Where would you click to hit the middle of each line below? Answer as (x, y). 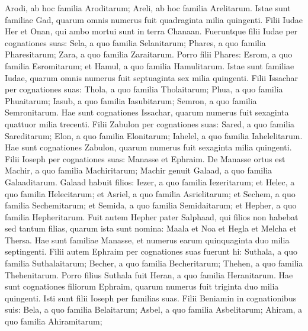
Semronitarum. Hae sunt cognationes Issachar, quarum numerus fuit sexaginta (147, 112)
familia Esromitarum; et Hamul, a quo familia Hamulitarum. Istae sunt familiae (150, 65)
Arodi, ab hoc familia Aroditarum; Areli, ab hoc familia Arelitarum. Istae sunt (148, 8)
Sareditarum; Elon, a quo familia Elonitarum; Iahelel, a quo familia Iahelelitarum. (154, 135)
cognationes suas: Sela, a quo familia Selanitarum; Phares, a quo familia (135, 42)
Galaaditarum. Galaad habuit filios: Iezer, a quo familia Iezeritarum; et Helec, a (150, 181)
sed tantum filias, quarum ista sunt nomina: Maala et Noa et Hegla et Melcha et (151, 228)
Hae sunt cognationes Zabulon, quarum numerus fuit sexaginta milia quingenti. (148, 147)
